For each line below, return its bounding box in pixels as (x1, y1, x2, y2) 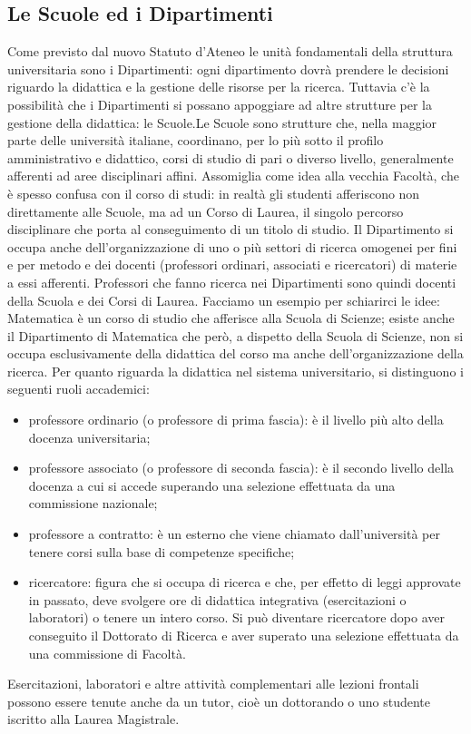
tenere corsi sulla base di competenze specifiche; (28, 542, 295, 561)
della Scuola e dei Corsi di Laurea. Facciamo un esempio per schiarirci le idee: (7, 290, 440, 309)
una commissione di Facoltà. (28, 643, 186, 662)
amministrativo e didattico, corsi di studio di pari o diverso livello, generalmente (7, 148, 454, 167)
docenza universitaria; (28, 427, 151, 446)
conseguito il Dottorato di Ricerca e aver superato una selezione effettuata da (28, 626, 459, 645)
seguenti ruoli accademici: (7, 379, 150, 398)
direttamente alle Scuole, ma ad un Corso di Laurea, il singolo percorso (7, 201, 404, 220)
